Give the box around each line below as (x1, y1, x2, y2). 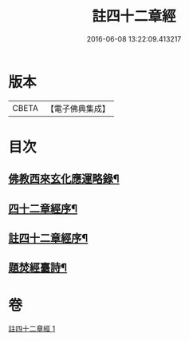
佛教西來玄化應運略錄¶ (8, 172, 120, 186)
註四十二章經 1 (8, 324, 56, 334)
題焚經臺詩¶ (8, 261, 68, 275)
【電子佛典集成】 (45, 103, 110, 114)
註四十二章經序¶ (8, 232, 89, 245)
